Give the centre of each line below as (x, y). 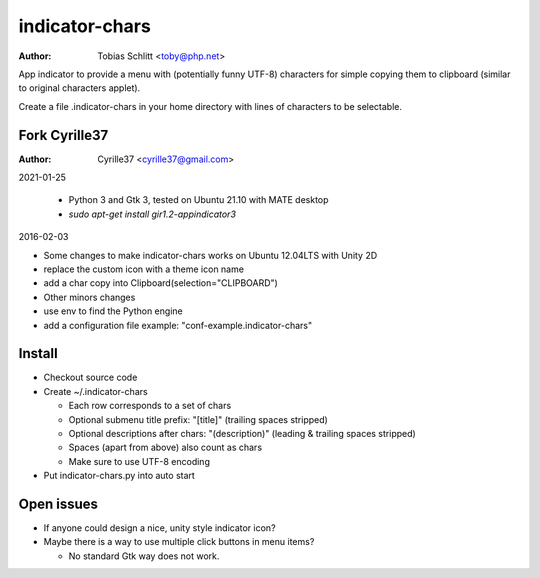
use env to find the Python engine (113, 311)
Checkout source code (90, 377)
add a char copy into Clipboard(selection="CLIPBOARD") (161, 283)
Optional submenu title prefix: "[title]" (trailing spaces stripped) (198, 419)
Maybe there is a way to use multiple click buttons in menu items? (179, 542)
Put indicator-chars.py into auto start (119, 476)
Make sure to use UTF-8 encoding (139, 461)
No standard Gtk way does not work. (144, 556)
